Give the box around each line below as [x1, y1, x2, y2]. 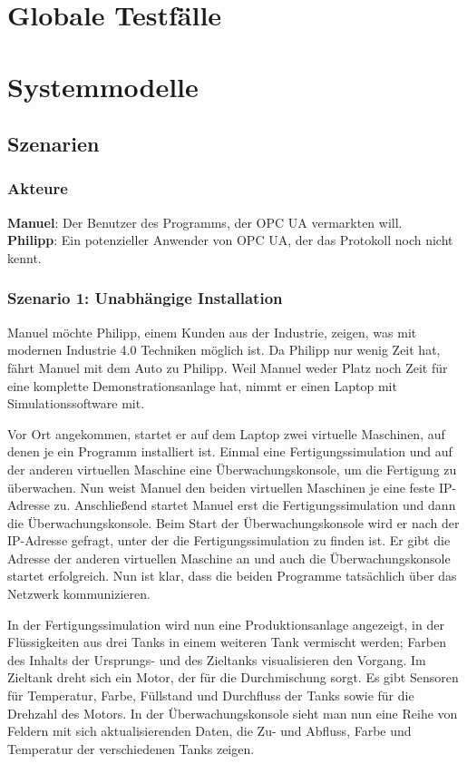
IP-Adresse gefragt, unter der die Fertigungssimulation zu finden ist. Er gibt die [7, 531, 451, 550]
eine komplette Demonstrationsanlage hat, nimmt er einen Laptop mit [7, 376, 397, 395]
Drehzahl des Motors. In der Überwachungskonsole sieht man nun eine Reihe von [7, 703, 458, 722]
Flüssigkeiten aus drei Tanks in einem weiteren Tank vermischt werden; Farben [7, 632, 446, 651]
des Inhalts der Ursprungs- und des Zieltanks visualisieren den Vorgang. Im [7, 650, 426, 669]
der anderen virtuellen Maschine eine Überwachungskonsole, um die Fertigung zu [7, 459, 457, 478]
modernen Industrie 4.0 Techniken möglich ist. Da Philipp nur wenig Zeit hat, [7, 340, 441, 359]
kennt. [7, 248, 42, 267]
